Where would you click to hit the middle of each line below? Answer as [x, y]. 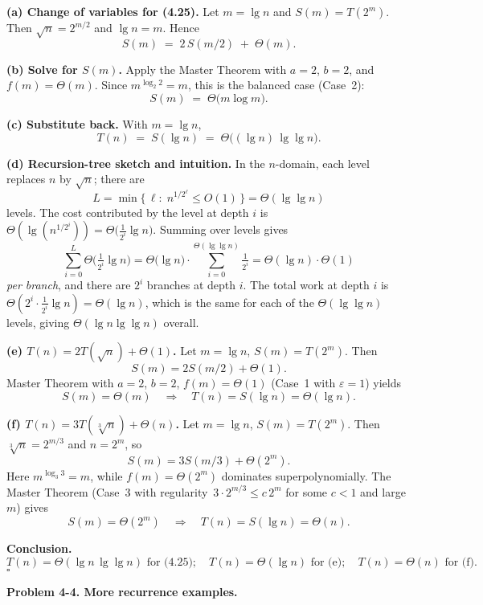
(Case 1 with [303, 383]
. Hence [181, 27]
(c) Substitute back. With [77, 123]
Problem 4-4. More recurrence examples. [122, 591]
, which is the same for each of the [229, 302]
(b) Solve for [42, 69]
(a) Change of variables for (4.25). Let [113, 11]
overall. [181, 322]
